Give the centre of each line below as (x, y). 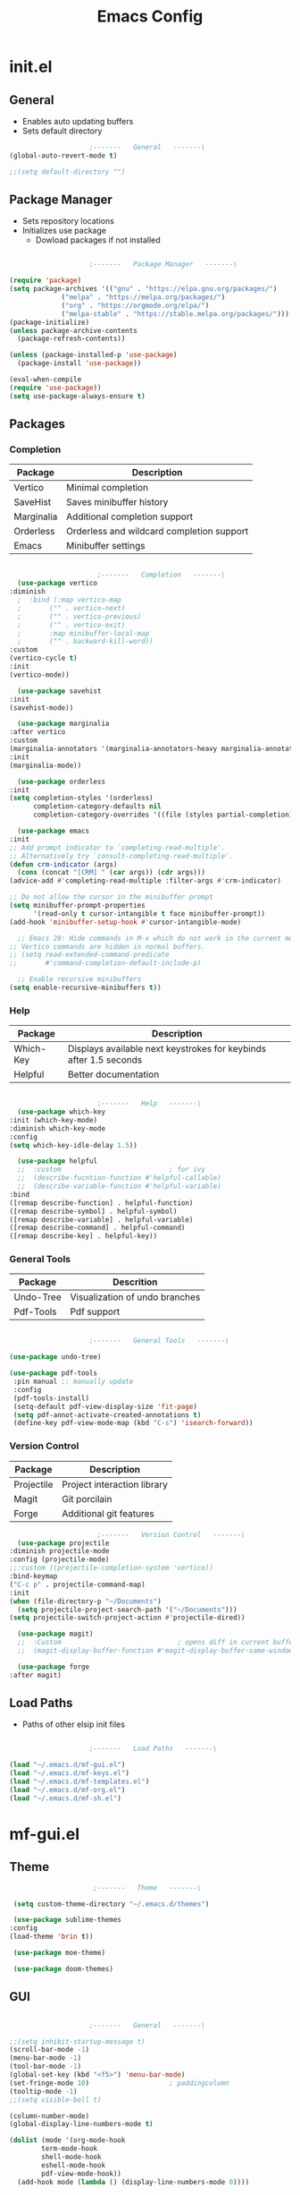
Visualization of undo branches (135, 1297)
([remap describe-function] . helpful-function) (101, 1203)
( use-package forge (54, 1667)
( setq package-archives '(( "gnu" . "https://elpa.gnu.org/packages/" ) (143, 289)
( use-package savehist (59, 691)
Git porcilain (87, 1499)
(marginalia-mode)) (46, 765)
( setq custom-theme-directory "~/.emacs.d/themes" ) (111, 1904)
